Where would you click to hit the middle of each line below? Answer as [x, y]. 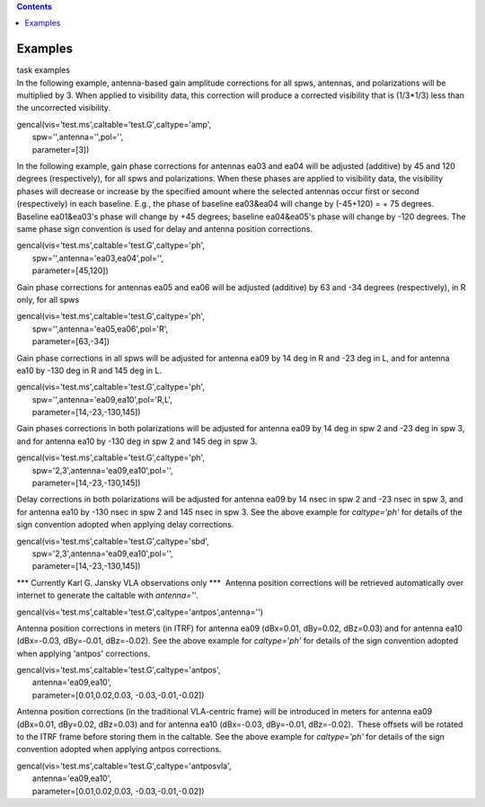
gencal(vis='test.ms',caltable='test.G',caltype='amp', [114, 124]
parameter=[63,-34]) [71, 341]
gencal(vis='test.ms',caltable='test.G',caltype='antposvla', [124, 766]
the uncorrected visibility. [64, 108]
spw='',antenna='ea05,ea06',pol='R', [100, 329]
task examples [44, 70]
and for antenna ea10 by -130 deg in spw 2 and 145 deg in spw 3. [137, 441]
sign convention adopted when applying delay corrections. [125, 525]
